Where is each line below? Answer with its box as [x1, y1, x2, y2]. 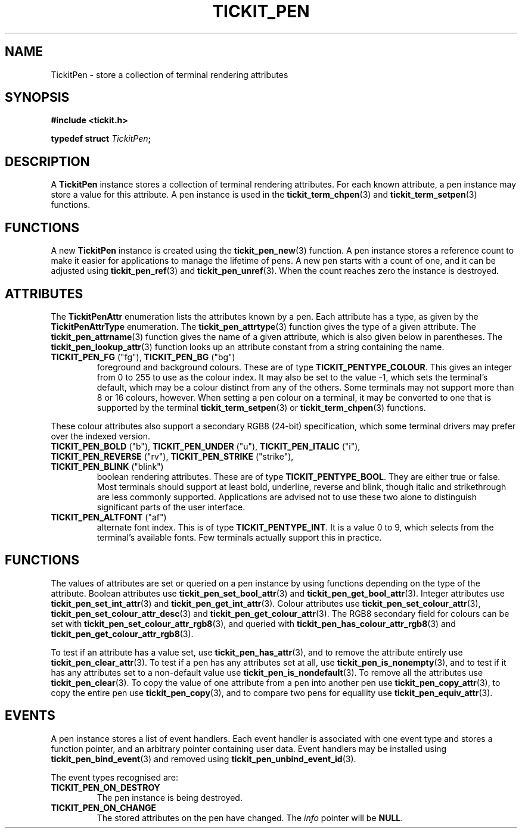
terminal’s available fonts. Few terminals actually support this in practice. [97, 532, 382, 542]
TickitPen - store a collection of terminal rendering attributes [51, 69, 288, 80]
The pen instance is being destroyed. [97, 792, 243, 803]
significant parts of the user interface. [97, 501, 246, 512]
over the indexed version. [51, 430, 151, 441]
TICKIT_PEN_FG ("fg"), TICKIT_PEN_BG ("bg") [51, 351, 235, 362]
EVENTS [5, 708, 55, 723]
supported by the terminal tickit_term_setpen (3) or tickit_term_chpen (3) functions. [97, 402, 426, 413]
